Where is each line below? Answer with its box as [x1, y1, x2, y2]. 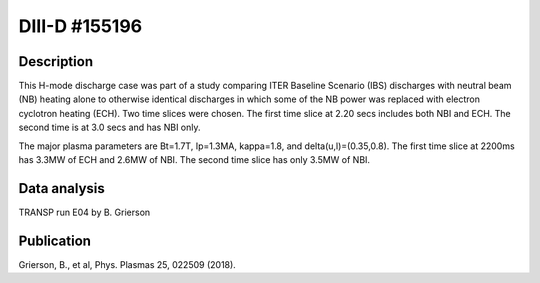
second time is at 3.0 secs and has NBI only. [18, 121, 201, 134]
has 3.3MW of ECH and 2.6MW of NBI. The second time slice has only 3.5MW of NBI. [18, 154, 370, 166]
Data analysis [18, 180, 105, 197]
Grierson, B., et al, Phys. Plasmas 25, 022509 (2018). [18, 258, 237, 270]
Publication [18, 232, 92, 249]
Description [18, 53, 94, 70]
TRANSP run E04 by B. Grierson [18, 206, 151, 218]
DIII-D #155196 [18, 15, 143, 37]
